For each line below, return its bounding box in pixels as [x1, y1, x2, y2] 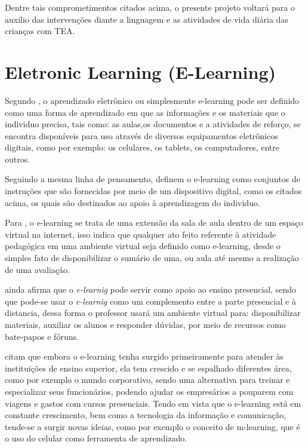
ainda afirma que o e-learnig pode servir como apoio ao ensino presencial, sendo [5, 283, 297, 296]
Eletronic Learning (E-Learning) [5, 59, 276, 84]
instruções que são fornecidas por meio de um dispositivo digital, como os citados [5, 185, 302, 197]
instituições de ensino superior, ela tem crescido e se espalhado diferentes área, [5, 361, 292, 374]
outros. [5, 152, 30, 165]
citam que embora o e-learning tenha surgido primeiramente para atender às [5, 350, 284, 363]
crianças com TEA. [5, 24, 75, 37]
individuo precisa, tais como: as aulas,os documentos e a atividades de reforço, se [5, 118, 301, 130]
